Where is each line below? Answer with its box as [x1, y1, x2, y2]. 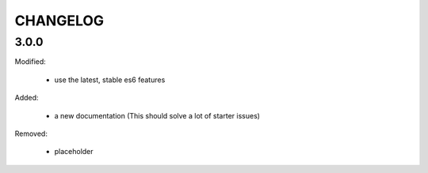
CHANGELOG [14, 12, 105, 29]
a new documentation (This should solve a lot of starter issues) [54, 111, 261, 120]
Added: [14, 93, 39, 103]
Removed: [14, 129, 48, 138]
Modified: [14, 57, 47, 66]
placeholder [54, 147, 94, 156]
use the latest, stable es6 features [54, 75, 166, 85]
